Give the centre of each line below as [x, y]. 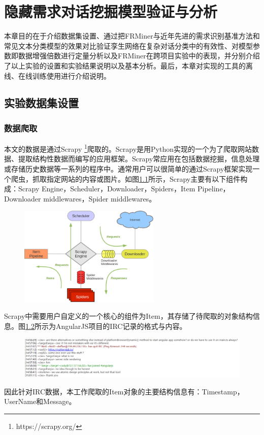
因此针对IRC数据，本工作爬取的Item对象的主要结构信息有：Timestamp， [124, 391]
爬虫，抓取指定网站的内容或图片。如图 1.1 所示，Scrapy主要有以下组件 [126, 178]
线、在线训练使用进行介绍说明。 [57, 75]
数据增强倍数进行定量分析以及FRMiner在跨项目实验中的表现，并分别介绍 [139, 56]
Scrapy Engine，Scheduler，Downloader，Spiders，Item [107, 189]
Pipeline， [213, 189]
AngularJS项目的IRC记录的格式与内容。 [121, 326]
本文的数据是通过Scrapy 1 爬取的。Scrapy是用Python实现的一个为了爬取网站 [128, 148]
